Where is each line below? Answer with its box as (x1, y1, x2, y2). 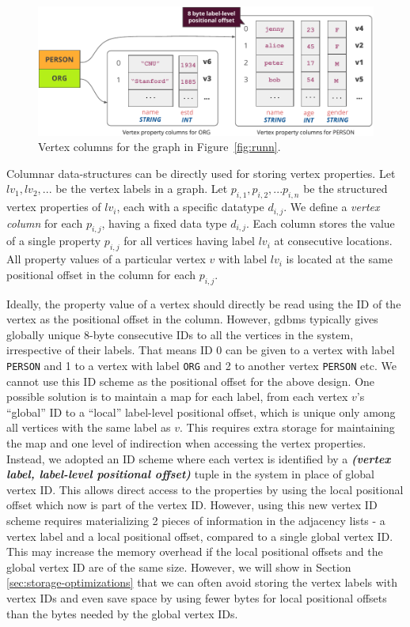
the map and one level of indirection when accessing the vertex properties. (6, 435, 366, 451)
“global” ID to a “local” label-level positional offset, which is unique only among (6, 403, 396, 420)
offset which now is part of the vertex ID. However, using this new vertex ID (6, 497, 378, 513)
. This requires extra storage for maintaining (179, 419, 395, 436)
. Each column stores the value (246, 214, 395, 231)
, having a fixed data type (101, 214, 227, 231)
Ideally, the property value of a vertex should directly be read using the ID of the (6, 295, 401, 312)
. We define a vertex (283, 198, 380, 215)
